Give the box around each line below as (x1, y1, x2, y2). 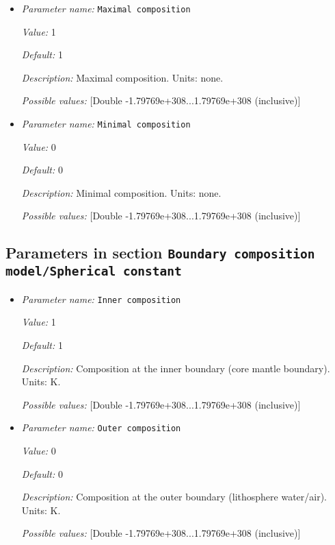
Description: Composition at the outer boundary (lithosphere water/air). (21, 489, 327, 504)
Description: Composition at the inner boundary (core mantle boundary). (21, 361, 330, 375)
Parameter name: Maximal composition (21, 1, 191, 15)
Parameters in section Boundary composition (5, 242, 315, 263)
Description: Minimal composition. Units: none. (21, 185, 222, 199)
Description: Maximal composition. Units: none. (21, 70, 224, 84)
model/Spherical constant (5, 264, 182, 279)
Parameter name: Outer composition (21, 420, 181, 435)
